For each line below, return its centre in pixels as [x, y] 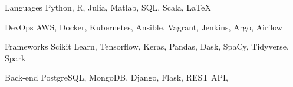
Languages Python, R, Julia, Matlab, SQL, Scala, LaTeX [108, 7]
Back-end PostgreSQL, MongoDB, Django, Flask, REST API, [117, 77]
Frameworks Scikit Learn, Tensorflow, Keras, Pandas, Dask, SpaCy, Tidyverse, [147, 46]
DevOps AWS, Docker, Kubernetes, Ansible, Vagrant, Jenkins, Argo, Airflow [144, 27]
